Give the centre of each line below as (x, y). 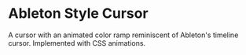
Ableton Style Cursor (78, 14)
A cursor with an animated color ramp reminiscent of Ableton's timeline (123, 35)
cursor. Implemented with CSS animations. (77, 43)
